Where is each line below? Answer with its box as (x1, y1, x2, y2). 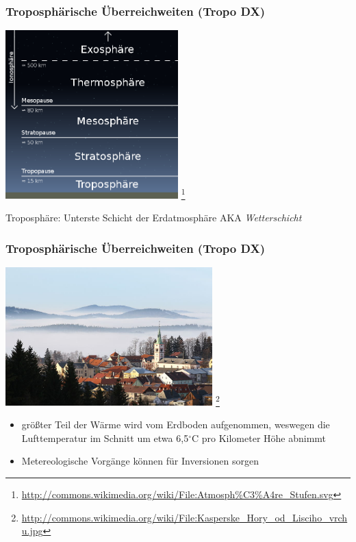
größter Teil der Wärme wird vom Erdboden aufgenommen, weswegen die (21, 417, 330, 432)
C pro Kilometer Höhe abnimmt (191, 430, 327, 445)
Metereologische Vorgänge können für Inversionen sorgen (21, 454, 259, 468)
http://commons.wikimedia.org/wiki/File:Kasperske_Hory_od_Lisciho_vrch (21, 510, 348, 524)
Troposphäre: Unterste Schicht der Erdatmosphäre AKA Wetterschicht (5, 210, 302, 225)
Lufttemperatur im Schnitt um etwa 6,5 (21, 430, 189, 445)
